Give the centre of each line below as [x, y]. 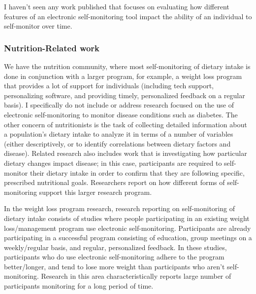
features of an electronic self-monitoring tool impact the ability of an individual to [128, 16]
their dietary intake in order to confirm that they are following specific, [137, 172]
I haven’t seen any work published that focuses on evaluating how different [117, 6]
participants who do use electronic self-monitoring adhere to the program [114, 257]
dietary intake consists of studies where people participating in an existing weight [127, 218]
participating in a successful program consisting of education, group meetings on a [128, 238]
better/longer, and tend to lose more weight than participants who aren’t [114, 266]
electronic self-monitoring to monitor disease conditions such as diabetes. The [121, 114]
